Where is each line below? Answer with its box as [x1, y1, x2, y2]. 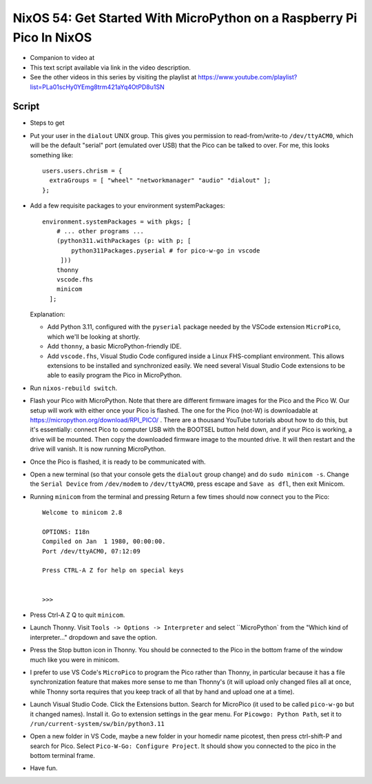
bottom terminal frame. [30, 752, 96, 760]
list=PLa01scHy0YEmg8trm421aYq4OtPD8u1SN [30, 83, 165, 91]
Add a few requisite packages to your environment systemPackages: [30, 202, 225, 210]
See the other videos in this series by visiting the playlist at [30, 73, 197, 81]
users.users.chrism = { [42, 166, 123, 175]
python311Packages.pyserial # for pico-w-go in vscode [71, 246, 260, 255]
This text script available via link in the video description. [30, 63, 191, 72]
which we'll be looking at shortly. [47, 332, 141, 341]
